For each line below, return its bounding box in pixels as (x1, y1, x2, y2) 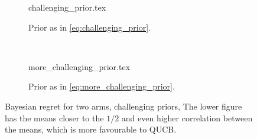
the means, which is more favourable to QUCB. (5, 123, 177, 135)
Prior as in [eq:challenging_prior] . (28, 21, 151, 33)
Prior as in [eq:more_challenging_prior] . (28, 80, 175, 92)
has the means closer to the (5, 111, 104, 124)
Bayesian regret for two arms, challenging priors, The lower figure (5, 100, 242, 112)
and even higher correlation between (121, 111, 253, 124)
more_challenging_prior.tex (28, 60, 131, 72)
